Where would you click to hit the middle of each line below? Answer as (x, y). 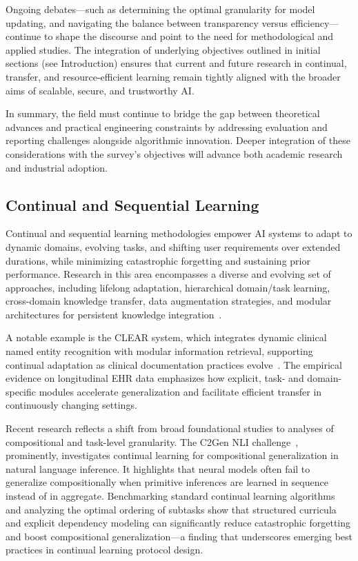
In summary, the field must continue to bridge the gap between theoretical (163, 113)
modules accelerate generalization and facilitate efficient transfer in (180, 391)
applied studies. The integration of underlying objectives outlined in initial (163, 49)
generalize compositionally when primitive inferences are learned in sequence (167, 482)
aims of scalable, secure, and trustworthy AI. (100, 90)
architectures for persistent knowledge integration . (114, 314)
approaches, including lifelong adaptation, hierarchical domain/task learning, (168, 287)
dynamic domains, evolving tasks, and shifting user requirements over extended (173, 246)
